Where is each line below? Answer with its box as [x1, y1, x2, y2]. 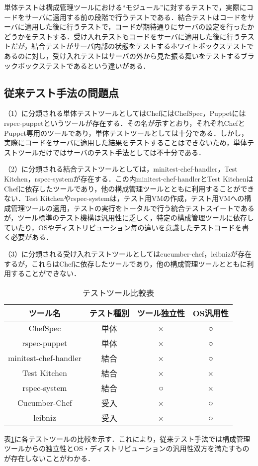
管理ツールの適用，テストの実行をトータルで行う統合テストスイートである [10, 202, 255, 213]
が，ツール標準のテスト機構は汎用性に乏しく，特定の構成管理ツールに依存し [4, 212, 254, 223]
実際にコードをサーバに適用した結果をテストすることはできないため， [4, 137, 234, 148]
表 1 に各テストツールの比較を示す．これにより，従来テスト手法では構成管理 [4, 433, 251, 444]
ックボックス [4, 60, 46, 71]
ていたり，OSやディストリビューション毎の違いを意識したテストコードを [4, 222, 242, 232]
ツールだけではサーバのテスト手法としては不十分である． [17, 147, 206, 157]
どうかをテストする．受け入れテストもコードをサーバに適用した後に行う [4, 31, 241, 41]
